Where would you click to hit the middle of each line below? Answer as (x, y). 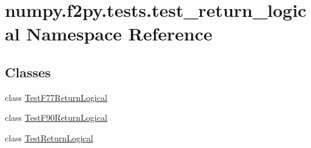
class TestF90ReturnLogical (56, 117)
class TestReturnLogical (49, 137)
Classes (28, 72)
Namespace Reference (119, 34)
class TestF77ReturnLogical (56, 97)
